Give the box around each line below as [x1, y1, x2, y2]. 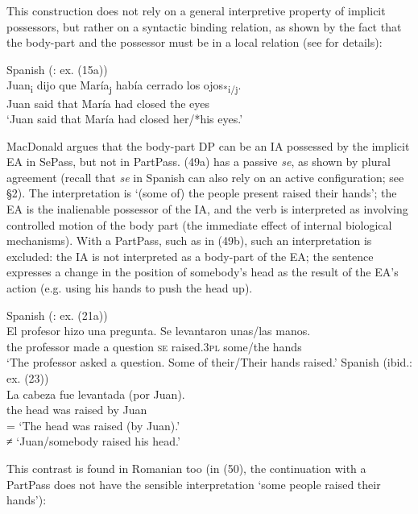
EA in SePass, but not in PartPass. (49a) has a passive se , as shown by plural [6, 153, 391, 170]
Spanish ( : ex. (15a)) [6, 60, 108, 77]
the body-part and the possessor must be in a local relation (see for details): [6, 34, 383, 51]
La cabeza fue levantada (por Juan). [6, 385, 185, 402]
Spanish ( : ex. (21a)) [6, 306, 108, 323]
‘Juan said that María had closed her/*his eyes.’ [6, 110, 243, 127]
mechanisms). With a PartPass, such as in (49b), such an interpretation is [6, 232, 372, 249]
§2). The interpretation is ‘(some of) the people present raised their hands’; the [6, 184, 397, 201]
